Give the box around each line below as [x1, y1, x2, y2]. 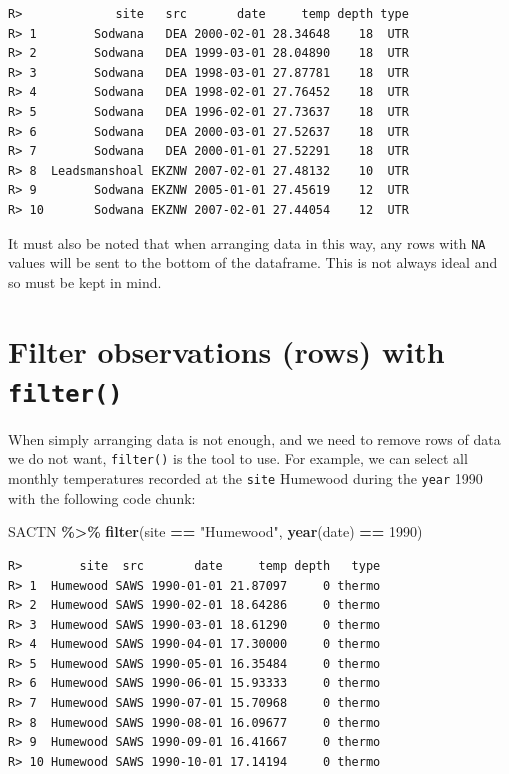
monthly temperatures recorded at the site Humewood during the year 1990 [8, 468, 483, 489]
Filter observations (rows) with [8, 330, 445, 371]
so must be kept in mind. [8, 271, 162, 292]
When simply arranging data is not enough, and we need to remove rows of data [8, 428, 501, 449]
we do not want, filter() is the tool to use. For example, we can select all [8, 448, 468, 469]
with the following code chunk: [8, 487, 196, 508]
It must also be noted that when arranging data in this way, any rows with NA [8, 232, 486, 253]
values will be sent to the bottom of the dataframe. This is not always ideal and [8, 252, 498, 273]
